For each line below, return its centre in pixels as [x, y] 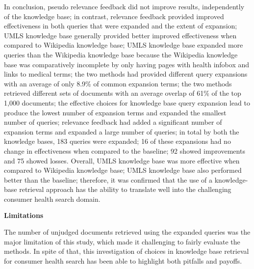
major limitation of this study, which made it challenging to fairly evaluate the [122, 241]
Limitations [24, 215]
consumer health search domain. [52, 199]
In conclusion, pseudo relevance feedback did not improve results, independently [124, 6]
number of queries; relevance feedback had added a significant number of [113, 122]
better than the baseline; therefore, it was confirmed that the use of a [108, 179]
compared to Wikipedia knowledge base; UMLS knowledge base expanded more [124, 45]
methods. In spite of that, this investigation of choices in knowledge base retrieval [127, 251]
